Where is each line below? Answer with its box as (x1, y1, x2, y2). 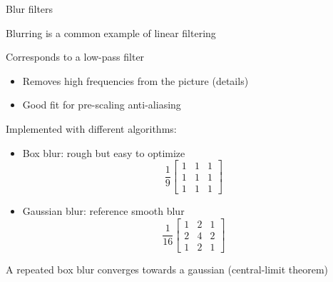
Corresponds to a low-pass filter (6, 49, 145, 64)
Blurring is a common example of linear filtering (6, 25, 216, 40)
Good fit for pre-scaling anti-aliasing (22, 97, 181, 112)
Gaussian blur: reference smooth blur (22, 203, 185, 218)
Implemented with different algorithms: (6, 121, 177, 136)
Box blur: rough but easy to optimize (22, 145, 185, 160)
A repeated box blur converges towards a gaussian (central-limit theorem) (6, 261, 329, 276)
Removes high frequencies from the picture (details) (22, 73, 249, 88)
